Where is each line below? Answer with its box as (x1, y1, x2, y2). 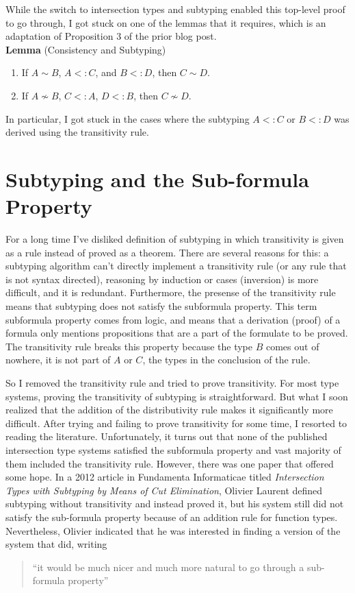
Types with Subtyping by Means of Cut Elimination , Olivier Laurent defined (5, 483, 323, 497)
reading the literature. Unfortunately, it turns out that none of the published (5, 429, 328, 444)
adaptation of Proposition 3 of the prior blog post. (5, 29, 217, 43)
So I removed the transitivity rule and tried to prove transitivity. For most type (5, 376, 339, 389)
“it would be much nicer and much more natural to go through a (32, 559, 304, 574)
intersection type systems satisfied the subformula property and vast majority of (5, 442, 341, 457)
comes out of (265, 339, 319, 353)
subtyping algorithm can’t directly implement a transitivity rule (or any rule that (5, 258, 347, 273)
